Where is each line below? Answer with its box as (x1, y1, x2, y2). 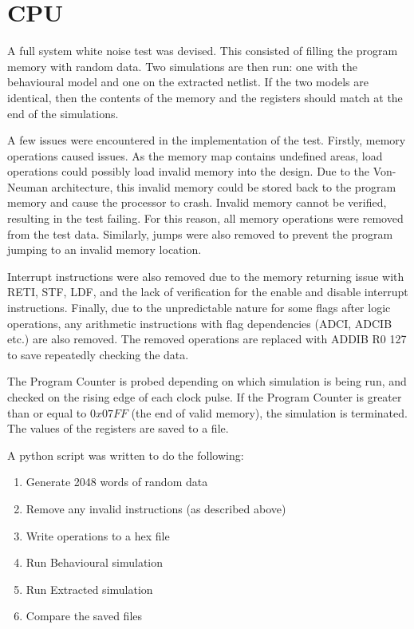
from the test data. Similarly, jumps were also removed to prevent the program (7, 225, 393, 242)
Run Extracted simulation (26, 580, 153, 597)
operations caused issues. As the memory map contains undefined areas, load (7, 147, 383, 164)
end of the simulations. (7, 105, 119, 121)
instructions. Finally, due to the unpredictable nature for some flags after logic (7, 299, 391, 316)
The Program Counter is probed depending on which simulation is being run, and (7, 373, 407, 390)
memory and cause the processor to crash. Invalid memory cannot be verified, (7, 194, 387, 211)
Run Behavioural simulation (26, 554, 164, 571)
